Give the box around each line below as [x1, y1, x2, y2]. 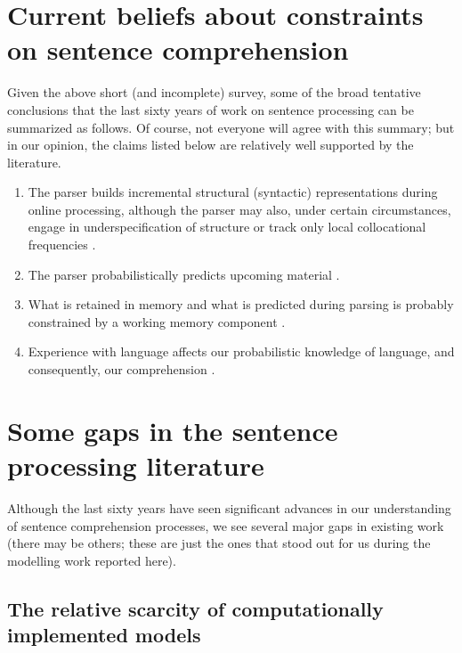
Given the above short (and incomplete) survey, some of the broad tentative [7, 83, 421, 102]
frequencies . [28, 235, 96, 254]
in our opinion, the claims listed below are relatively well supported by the [7, 135, 414, 154]
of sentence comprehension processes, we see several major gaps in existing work [7, 516, 444, 535]
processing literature [7, 447, 264, 483]
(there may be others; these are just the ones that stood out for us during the [7, 534, 431, 552]
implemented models [7, 621, 201, 649]
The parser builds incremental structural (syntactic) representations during [28, 183, 438, 201]
